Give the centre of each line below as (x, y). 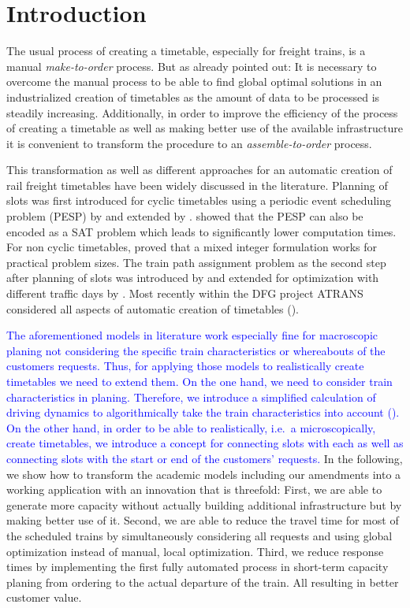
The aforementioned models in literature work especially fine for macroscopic (192, 335)
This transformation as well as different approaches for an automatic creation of (199, 170)
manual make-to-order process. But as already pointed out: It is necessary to (192, 66)
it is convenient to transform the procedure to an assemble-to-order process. (189, 143)
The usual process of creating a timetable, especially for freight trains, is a (186, 51)
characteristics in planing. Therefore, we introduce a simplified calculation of (191, 397)
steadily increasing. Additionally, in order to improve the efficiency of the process (202, 112)
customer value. (44, 597)
